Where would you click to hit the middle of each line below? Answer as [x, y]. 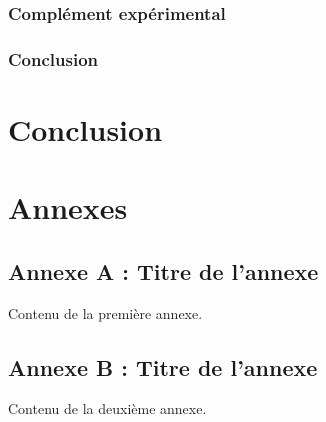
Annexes [68, 207]
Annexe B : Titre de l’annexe [163, 366]
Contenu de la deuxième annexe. [107, 408]
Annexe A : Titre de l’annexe [163, 270]
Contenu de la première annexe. [105, 312]
